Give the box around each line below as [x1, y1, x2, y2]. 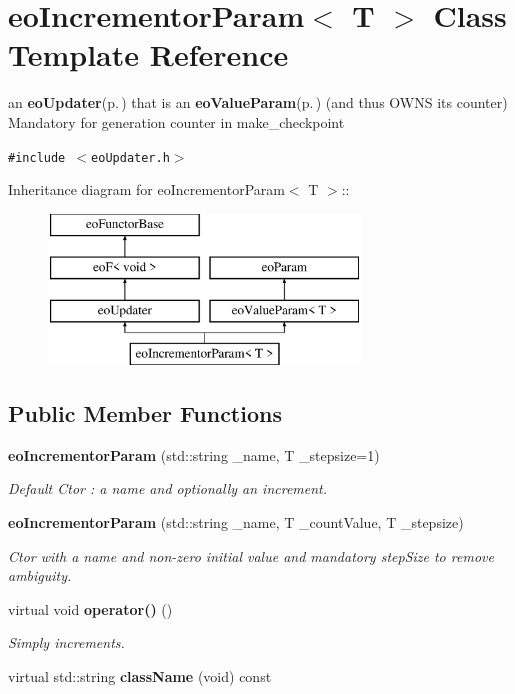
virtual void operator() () [8, 598, 173, 619]
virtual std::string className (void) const [8, 665, 272, 686]
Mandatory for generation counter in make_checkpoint [8, 111, 345, 132]
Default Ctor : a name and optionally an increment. [8, 478, 328, 499]
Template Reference [8, 34, 289, 75]
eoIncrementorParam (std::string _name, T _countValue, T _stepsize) [8, 511, 464, 532]
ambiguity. [8, 565, 72, 586]
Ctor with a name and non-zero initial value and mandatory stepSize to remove [8, 545, 494, 566]
